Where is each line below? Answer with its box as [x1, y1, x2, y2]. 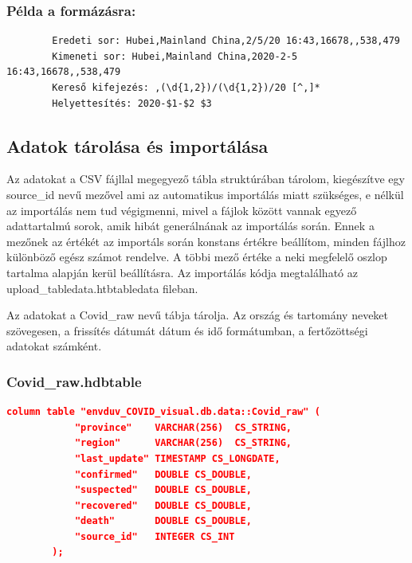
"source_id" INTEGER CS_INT [74, 530, 235, 542]
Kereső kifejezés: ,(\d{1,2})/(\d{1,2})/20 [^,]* [52, 82, 320, 93]
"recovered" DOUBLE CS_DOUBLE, [74, 499, 252, 511]
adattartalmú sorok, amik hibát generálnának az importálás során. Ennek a [6, 217, 375, 234]
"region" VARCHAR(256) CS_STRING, [74, 437, 292, 449]
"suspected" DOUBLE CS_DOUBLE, [74, 484, 252, 496]
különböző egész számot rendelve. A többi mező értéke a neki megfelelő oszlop [6, 248, 387, 265]
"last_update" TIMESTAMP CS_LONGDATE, [74, 452, 281, 464]
